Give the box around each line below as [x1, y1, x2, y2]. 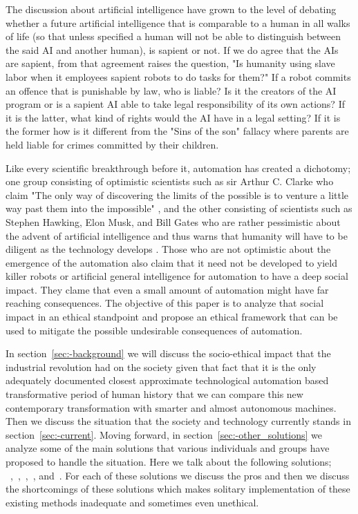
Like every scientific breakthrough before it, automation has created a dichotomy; [6, 160, 351, 175]
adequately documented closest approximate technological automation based [6, 373, 329, 388]
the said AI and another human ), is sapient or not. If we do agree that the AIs [6, 42, 339, 57]
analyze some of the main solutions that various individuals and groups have [6, 441, 330, 455]
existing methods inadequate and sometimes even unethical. [6, 495, 259, 509]
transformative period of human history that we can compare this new [6, 387, 303, 401]
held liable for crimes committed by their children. [6, 137, 219, 151]
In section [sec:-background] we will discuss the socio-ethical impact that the [6, 346, 331, 361]
